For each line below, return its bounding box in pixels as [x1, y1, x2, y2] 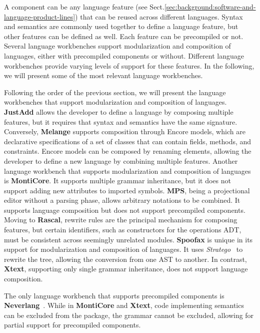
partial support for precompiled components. [4, 319, 141, 330]
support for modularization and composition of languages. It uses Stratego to [4, 244, 243, 254]
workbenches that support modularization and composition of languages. [4, 97, 227, 107]
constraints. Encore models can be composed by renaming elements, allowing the [4, 146, 251, 156]
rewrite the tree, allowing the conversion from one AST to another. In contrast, [4, 253, 247, 264]
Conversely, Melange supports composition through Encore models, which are [4, 126, 245, 137]
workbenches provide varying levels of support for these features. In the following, [4, 60, 254, 71]
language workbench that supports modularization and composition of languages [4, 165, 251, 176]
